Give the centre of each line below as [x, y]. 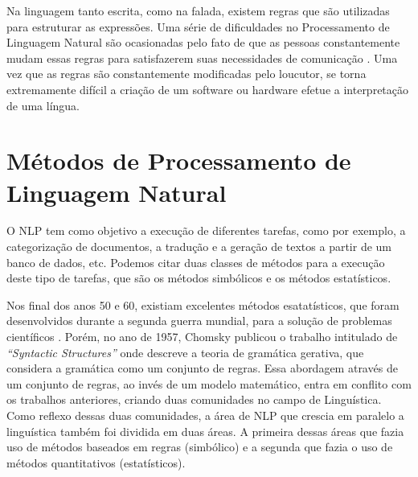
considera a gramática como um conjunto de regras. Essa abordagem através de [202, 368]
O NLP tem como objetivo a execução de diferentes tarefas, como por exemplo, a [206, 230]
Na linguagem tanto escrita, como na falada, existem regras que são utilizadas [198, 10]
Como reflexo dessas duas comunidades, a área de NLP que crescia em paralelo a [205, 415]
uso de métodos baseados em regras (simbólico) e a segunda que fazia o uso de [200, 447]
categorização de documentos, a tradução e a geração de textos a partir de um [199, 247]
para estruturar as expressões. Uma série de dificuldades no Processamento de [198, 26]
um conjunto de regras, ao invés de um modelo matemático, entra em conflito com [209, 383]
